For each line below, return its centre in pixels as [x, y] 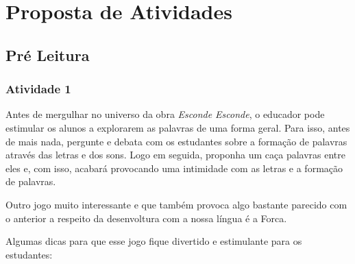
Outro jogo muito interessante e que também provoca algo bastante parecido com [176, 204]
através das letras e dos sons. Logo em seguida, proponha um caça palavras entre [176, 155]
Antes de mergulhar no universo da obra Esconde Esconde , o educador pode [165, 114]
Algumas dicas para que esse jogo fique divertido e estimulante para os [154, 241]
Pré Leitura [48, 55]
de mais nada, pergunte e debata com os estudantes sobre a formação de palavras [176, 141]
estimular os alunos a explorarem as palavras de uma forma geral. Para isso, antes [178, 127]
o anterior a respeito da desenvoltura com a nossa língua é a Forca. [146, 218]
